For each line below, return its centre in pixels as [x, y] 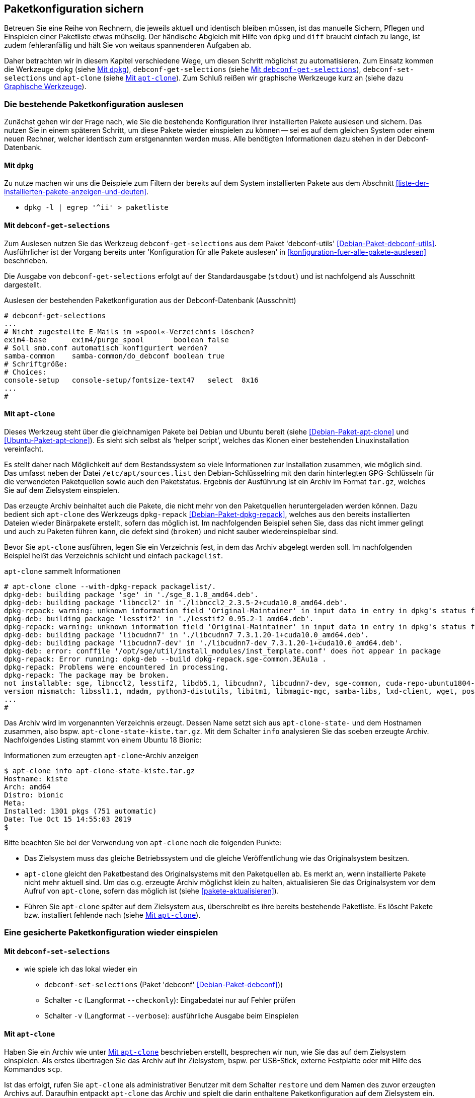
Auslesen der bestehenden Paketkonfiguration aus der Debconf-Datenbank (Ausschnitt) [150, 300]
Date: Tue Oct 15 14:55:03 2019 [68, 819]
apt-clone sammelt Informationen [62, 571]
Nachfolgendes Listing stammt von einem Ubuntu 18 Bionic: [103, 740]
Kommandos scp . [33, 1069]
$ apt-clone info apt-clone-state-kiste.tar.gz [100, 771]
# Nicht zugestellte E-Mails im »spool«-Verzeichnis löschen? [129, 332]
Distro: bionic [34, 795]
